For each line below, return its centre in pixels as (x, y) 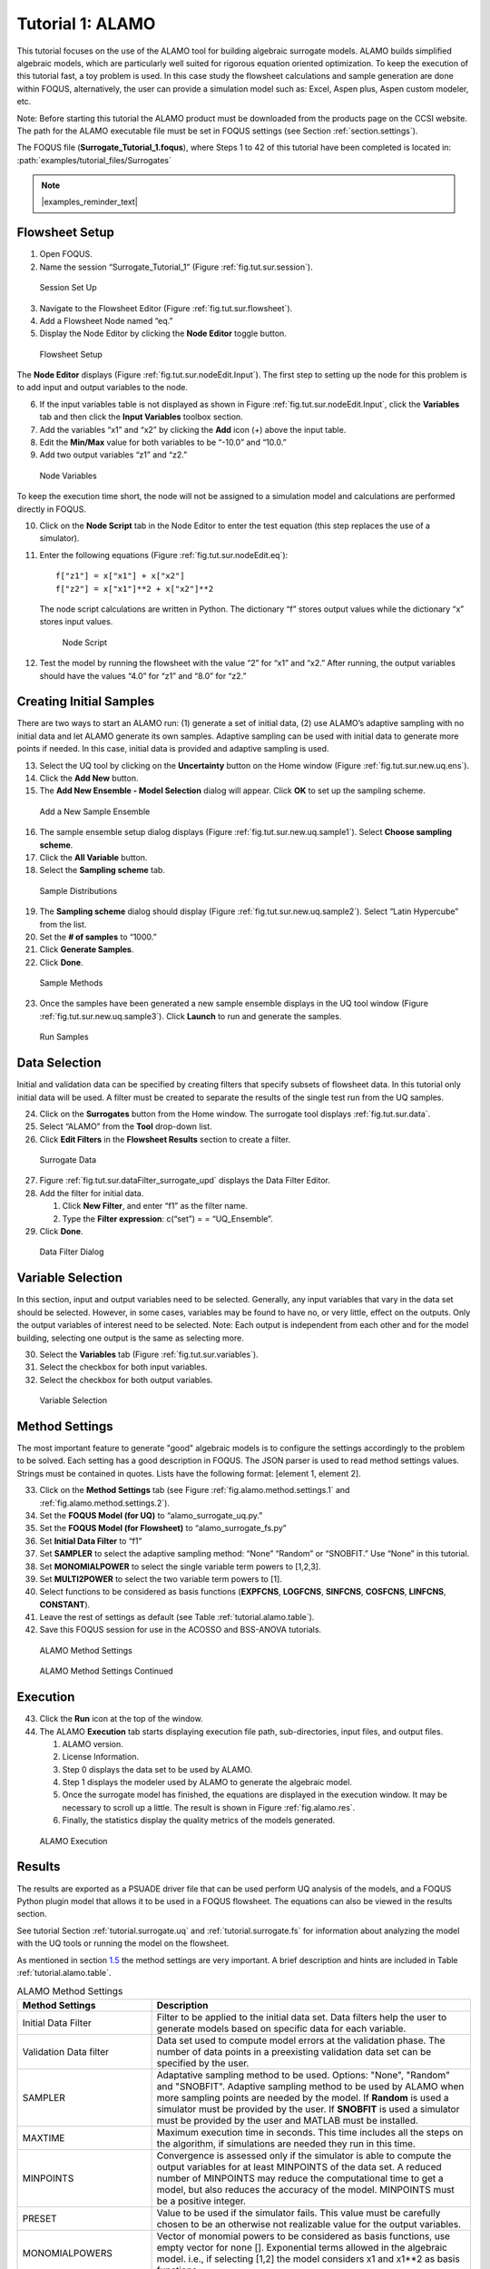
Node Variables (68, 476)
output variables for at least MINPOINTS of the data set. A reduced (299, 2166)
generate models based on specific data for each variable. (281, 2028)
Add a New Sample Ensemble (95, 811)
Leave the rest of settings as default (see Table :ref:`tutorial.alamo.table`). (177, 1617)
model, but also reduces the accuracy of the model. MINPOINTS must (306, 2189)
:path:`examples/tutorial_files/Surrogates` (94, 160)
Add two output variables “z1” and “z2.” (113, 455)
